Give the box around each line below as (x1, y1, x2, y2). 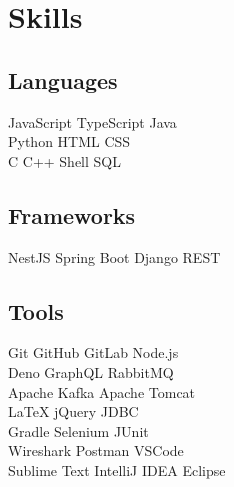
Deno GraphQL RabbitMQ (8, 361, 174, 382)
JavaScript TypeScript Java (8, 111, 177, 132)
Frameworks (8, 199, 136, 230)
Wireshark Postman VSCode (8, 440, 184, 461)
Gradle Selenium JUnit (8, 420, 149, 441)
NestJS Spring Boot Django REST (8, 246, 221, 267)
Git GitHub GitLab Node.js (8, 342, 179, 363)
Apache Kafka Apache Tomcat (8, 381, 196, 402)
